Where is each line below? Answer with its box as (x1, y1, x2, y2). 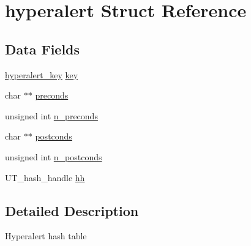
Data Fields (5, 39, 80, 58)
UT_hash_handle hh (5, 171, 85, 184)
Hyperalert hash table (5, 229, 87, 242)
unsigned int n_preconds (5, 109, 98, 122)
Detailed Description (5, 201, 139, 220)
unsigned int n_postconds (5, 150, 102, 163)
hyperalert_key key (5, 68, 78, 81)
